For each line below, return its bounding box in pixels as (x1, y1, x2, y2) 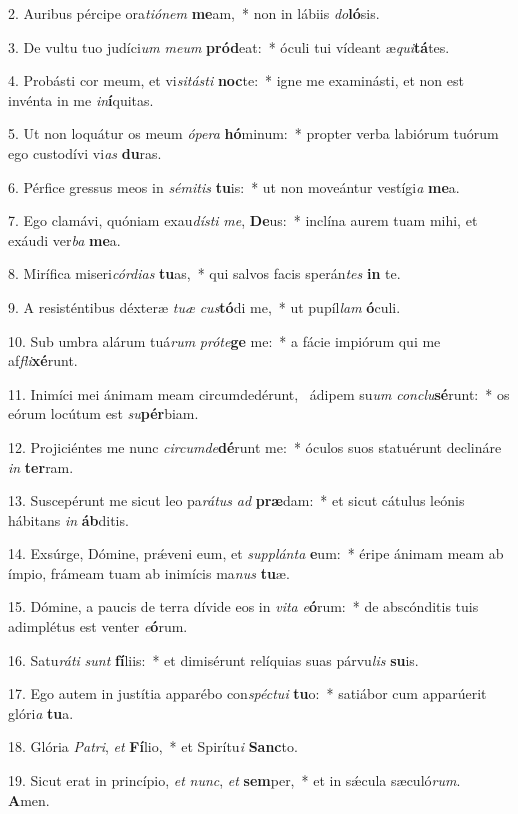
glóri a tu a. (8, 702, 74, 723)
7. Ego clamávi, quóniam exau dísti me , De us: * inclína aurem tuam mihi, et (8, 210, 478, 231)
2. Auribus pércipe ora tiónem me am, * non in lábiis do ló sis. (8, 3, 380, 23)
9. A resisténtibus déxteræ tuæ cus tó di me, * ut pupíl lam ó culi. (8, 296, 401, 317)
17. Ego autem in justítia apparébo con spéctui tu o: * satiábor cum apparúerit (8, 683, 487, 704)
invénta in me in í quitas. (8, 89, 154, 110)
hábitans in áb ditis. (8, 509, 129, 530)
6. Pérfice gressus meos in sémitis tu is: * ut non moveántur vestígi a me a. (8, 176, 460, 197)
